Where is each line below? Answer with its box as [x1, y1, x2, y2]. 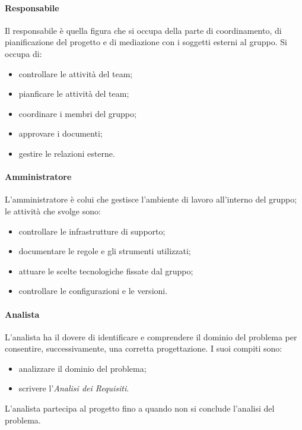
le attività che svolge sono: [5, 204, 101, 217]
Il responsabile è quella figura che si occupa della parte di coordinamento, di [5, 24, 282, 36]
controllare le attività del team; [18, 67, 133, 80]
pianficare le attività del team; [18, 87, 129, 100]
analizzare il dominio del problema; [18, 362, 147, 374]
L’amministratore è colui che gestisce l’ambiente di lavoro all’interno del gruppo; [5, 193, 297, 205]
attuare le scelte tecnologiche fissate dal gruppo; [18, 264, 193, 277]
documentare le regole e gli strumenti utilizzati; [18, 245, 191, 257]
